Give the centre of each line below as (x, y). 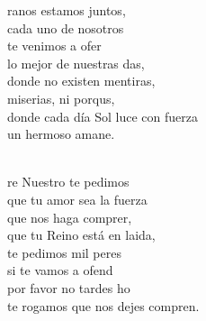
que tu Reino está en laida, (81, 235)
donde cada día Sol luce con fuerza (103, 116)
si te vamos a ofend (60, 270)
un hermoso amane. (61, 134)
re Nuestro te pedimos (68, 182)
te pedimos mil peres (64, 252)
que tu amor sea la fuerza (77, 199)
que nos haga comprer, (70, 217)
